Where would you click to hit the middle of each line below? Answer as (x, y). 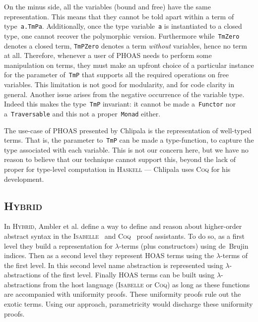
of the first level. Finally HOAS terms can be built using (129, 275)
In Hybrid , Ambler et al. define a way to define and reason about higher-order (123, 226)
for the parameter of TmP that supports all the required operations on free (116, 75)
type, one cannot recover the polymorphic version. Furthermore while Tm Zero (122, 35)
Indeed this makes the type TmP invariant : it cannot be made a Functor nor (120, 104)
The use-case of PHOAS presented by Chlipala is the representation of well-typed (128, 130)
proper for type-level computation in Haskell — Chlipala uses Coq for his (117, 169)
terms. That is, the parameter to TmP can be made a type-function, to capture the (129, 140)
